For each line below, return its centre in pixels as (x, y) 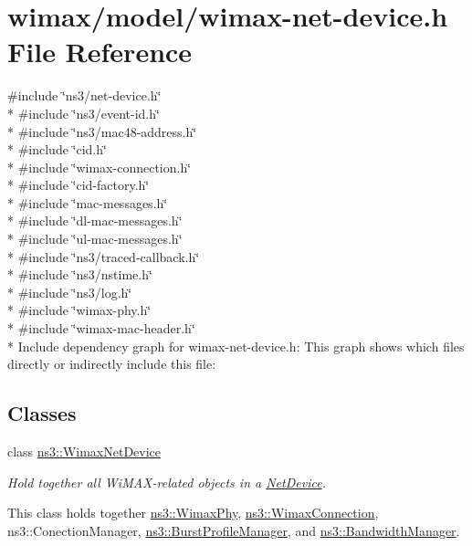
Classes (42, 413)
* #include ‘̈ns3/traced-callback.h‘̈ (104, 256)
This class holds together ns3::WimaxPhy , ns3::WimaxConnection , (193, 513)
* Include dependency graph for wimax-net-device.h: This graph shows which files (236, 346)
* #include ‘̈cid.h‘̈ (57, 149)
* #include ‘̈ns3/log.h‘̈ (70, 292)
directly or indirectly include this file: (112, 364)
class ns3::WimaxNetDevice (84, 451)
